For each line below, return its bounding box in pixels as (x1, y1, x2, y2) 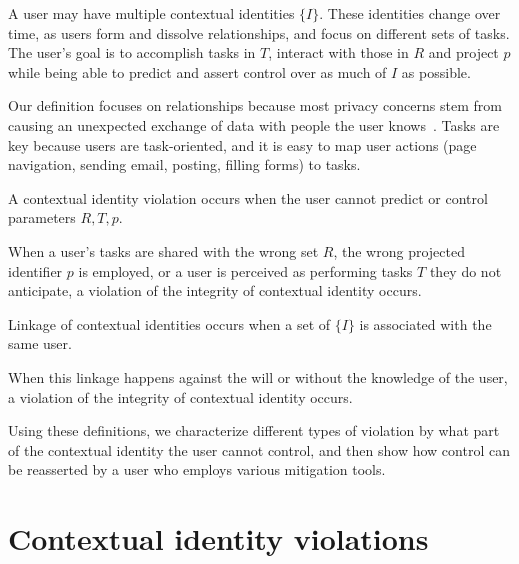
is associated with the (359, 313, 492, 334)
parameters (8, 207, 76, 228)
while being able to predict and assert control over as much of (8, 61, 387, 82)
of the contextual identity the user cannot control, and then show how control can (8, 439, 510, 460)
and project (428, 42, 499, 63)
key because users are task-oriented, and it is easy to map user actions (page (8, 134, 477, 155)
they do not (429, 260, 502, 281)
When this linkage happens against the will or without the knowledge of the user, (8, 366, 508, 387)
